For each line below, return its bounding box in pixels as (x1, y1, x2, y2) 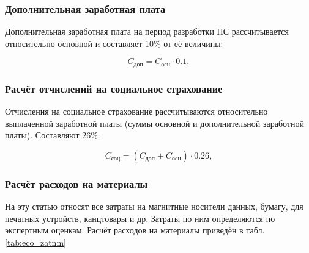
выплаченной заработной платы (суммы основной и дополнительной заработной (5, 116, 305, 129)
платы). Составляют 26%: (5, 129, 100, 141)
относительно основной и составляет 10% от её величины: (5, 37, 223, 49)
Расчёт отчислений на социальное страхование (5, 80, 223, 96)
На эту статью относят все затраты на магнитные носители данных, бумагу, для (5, 200, 303, 213)
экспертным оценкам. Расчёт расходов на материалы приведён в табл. (5, 224, 265, 237)
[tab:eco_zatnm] (5, 235, 66, 248)
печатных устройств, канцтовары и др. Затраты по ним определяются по (5, 212, 275, 224)
